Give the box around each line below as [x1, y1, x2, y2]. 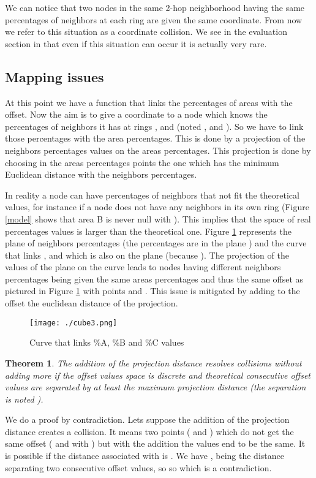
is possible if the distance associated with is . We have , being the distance [5, 449, 284, 462]
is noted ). [5, 392, 43, 405]
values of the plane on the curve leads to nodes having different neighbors [5, 260, 281, 273]
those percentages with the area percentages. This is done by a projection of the [5, 132, 306, 145]
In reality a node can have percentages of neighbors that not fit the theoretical [5, 188, 299, 201]
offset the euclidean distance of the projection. [5, 297, 178, 309]
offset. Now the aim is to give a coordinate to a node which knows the [5, 108, 268, 121]
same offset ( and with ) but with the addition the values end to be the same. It [5, 437, 306, 450]
